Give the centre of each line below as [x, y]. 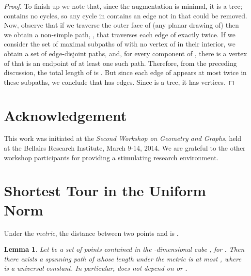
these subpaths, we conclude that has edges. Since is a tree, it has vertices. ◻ [119, 82]
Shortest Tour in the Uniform [105, 191]
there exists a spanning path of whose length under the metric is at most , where [123, 258]
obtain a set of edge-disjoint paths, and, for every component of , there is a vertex [125, 53]
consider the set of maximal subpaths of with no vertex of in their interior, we [120, 44]
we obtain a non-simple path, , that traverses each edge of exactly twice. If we [120, 34]
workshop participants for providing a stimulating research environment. [111, 157]
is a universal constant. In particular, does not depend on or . [96, 268]
